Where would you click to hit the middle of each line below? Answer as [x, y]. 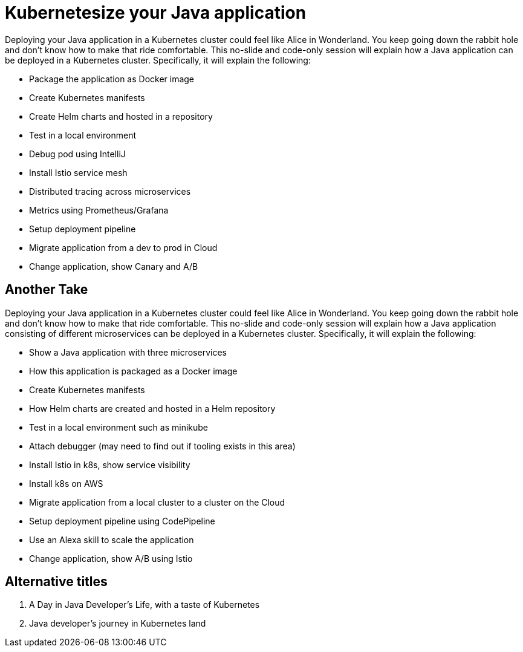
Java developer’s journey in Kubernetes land [118, 624]
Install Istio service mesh [78, 172]
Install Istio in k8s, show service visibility [110, 465]
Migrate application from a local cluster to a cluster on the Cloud [157, 502]
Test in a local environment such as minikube [119, 427]
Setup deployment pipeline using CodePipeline [122, 521]
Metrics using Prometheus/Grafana [99, 210]
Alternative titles [56, 582]
